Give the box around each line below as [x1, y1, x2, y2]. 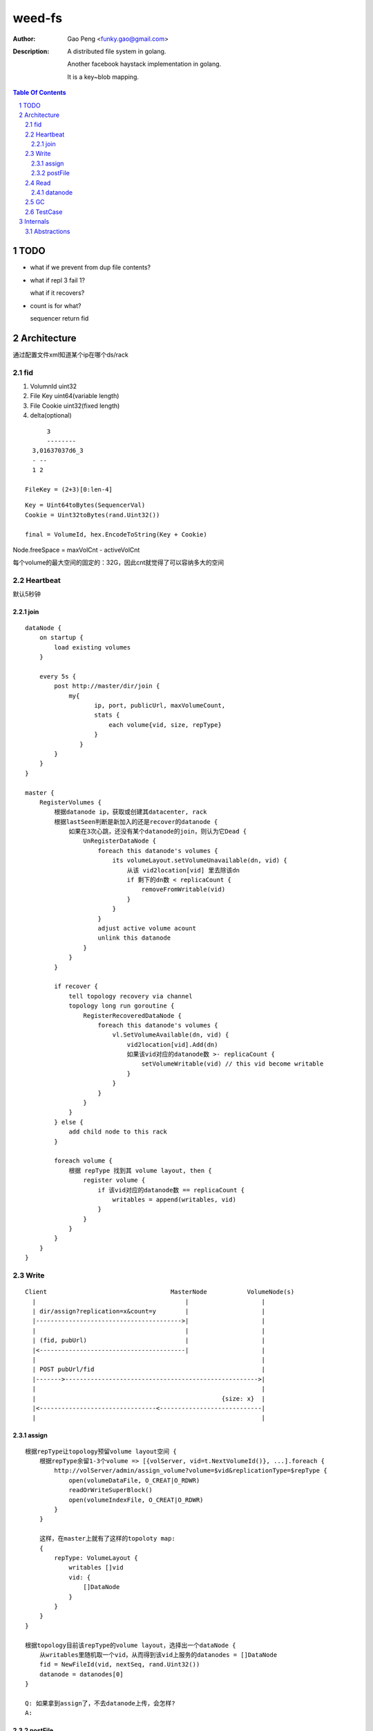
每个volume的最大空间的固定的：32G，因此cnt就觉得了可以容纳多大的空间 [12, 558, 224, 567]
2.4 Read [25, 179, 51, 187]
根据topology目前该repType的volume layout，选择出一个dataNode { [25, 1641, 236, 1649]
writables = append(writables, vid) [112, 1195, 236, 1203]
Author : [12, 35, 36, 43]
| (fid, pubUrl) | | [32, 1336, 266, 1345]
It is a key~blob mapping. [67, 73, 140, 81]
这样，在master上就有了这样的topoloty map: [39, 1534, 175, 1543]
